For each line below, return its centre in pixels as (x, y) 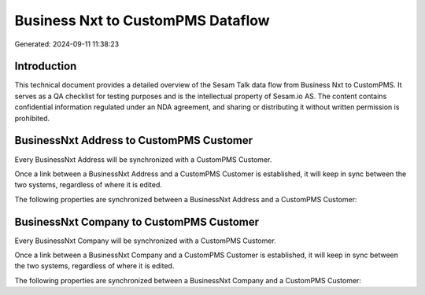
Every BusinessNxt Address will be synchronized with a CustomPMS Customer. (143, 159)
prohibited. (32, 118)
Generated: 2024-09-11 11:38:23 (67, 44)
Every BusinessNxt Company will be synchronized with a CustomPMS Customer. (146, 241)
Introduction (46, 66)
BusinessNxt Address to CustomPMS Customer (134, 140)
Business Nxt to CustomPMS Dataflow (142, 20)
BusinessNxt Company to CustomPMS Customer (137, 221)
